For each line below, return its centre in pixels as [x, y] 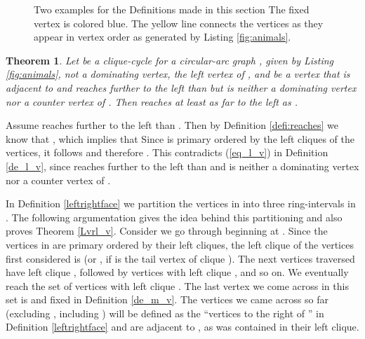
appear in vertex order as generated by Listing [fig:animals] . [162, 37]
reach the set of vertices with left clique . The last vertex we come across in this [177, 285]
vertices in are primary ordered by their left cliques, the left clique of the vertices [180, 244]
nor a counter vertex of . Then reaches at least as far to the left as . [152, 101]
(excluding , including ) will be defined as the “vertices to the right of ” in [165, 313]
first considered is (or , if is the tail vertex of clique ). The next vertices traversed [180, 258]
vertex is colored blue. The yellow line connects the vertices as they [179, 23]
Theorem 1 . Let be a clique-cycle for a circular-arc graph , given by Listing [170, 60]
